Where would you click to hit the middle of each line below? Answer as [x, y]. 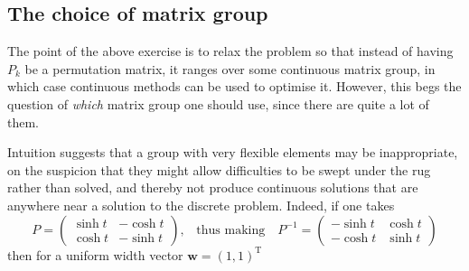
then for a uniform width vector [95, 254]
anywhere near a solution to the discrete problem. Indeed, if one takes [201, 205]
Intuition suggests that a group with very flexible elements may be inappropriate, [233, 152]
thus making [231, 230]
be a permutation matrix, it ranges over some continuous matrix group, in [230, 68]
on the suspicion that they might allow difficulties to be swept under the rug [219, 169]
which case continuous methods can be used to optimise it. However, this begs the [234, 86]
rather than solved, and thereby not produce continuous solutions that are [213, 187]
